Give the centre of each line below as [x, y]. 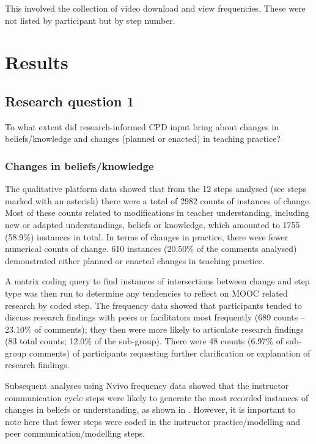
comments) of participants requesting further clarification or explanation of [170, 353]
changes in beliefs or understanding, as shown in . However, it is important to [150, 409]
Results [37, 62]
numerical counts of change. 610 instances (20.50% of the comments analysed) [151, 249]
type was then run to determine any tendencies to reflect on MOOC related [146, 293]
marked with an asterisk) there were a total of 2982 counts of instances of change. [158, 200]
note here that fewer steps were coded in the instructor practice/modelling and [153, 421]
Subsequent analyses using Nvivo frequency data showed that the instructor [147, 386]
